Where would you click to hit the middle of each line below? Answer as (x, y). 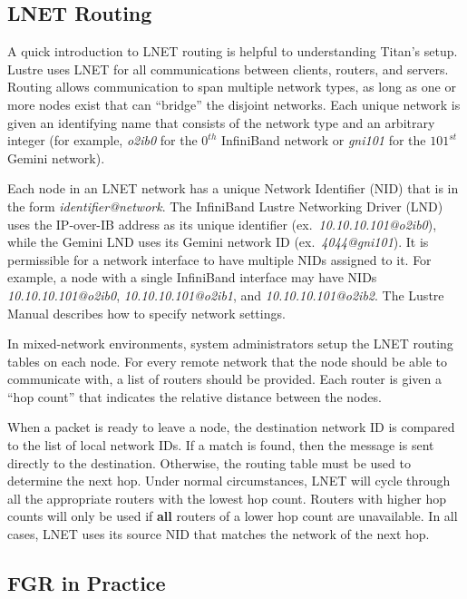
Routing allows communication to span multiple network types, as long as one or (232, 87)
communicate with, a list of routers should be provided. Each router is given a (225, 379)
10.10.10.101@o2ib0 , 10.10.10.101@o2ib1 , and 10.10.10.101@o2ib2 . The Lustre (226, 295)
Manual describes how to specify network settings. (146, 313)
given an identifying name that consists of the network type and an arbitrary (221, 122)
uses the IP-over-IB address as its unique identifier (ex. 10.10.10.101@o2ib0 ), (222, 224)
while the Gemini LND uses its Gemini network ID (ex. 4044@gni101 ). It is (218, 242)
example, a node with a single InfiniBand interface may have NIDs (192, 277)
